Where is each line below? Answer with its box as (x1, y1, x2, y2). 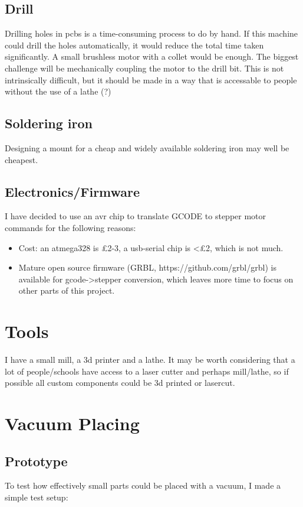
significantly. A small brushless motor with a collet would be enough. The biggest (5, 50, 299, 63)
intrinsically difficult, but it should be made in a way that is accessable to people (5, 73, 297, 86)
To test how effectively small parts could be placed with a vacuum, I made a (5, 479, 281, 492)
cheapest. (5, 153, 38, 165)
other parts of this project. (18, 284, 115, 297)
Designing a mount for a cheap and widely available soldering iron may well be (5, 141, 289, 154)
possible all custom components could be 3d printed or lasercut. (5, 376, 235, 389)
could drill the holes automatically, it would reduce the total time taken (5, 38, 264, 51)
